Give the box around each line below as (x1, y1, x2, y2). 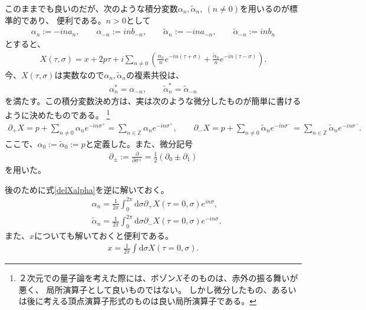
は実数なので (54, 68, 104, 81)
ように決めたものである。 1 (5, 106, 110, 121)
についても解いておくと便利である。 (34, 229, 173, 241)
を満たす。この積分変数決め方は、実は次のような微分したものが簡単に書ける (5, 95, 301, 107)
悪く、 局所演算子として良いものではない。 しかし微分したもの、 (18, 283, 272, 295)
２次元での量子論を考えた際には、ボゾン (18, 272, 176, 284)
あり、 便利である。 (29, 14, 106, 26)
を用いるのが (240, 2, 290, 14)
